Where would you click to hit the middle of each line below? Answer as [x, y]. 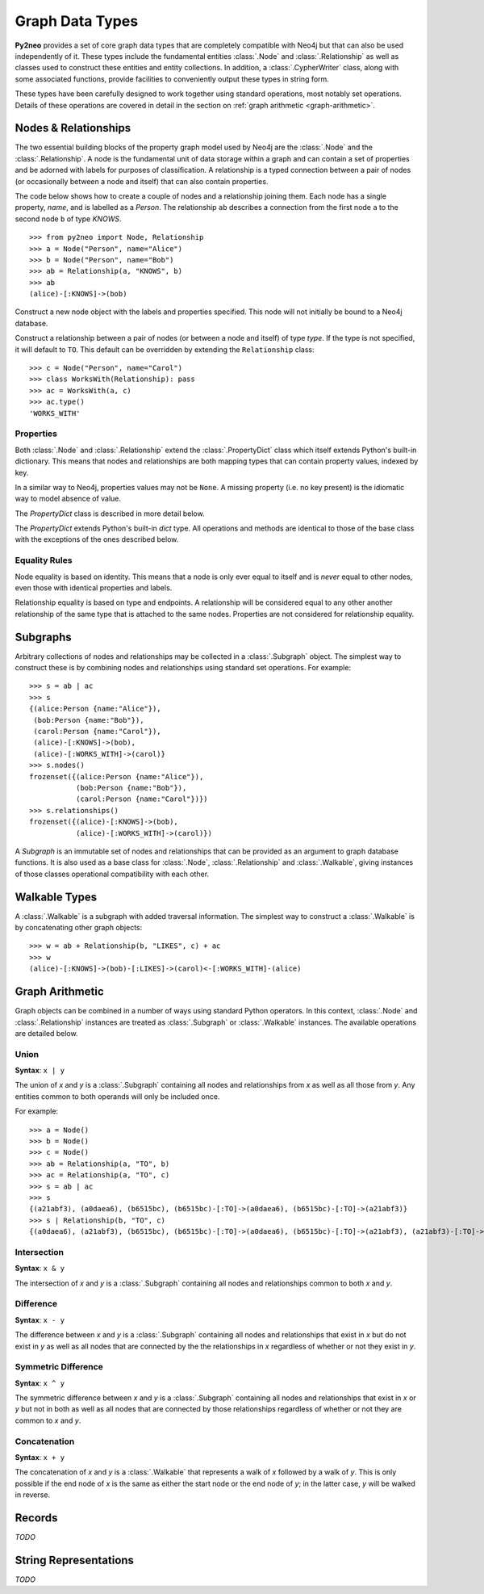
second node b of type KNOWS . [68, 219]
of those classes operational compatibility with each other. [112, 874]
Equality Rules [44, 560]
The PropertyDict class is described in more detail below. [110, 514]
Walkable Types [56, 897]
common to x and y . [48, 1420]
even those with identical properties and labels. [94, 588]
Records [36, 1518]
